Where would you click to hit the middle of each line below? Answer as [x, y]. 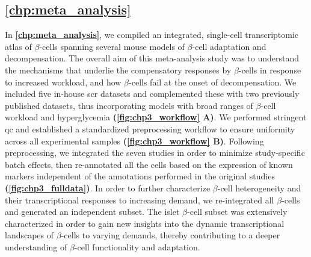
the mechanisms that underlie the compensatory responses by [118, 70]
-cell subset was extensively [237, 212]
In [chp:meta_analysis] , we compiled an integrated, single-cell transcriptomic [152, 35]
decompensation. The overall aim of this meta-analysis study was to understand [152, 58]
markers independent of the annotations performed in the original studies [140, 176]
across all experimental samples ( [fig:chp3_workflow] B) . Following [134, 141]
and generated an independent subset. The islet [92, 212]
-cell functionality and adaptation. [137, 246]
